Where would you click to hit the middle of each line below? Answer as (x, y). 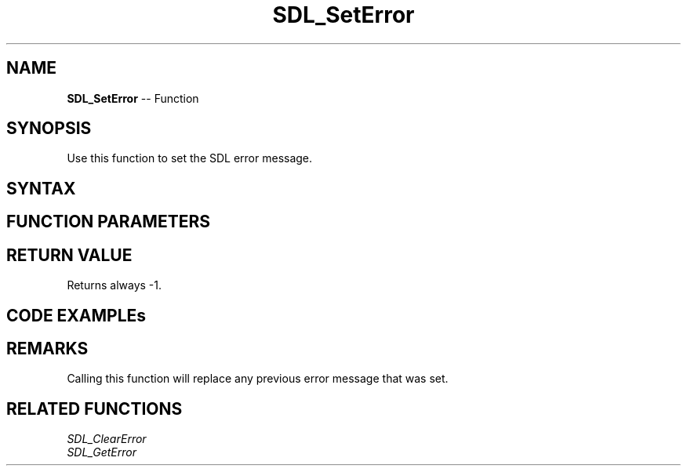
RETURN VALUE (69, 255)
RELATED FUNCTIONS (95, 408)
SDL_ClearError (107, 439)
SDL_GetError (102, 452)
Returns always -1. (114, 285)
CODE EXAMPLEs (76, 315)
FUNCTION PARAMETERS (108, 222)
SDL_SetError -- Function (133, 98)
